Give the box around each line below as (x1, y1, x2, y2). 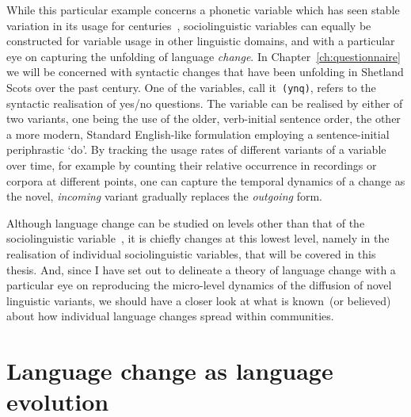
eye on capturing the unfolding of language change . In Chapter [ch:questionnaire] (6, 48, 401, 64)
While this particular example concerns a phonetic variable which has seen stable (6, 2, 400, 17)
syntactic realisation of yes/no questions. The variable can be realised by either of (6, 94, 403, 111)
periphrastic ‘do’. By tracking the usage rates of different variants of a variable (6, 141, 386, 158)
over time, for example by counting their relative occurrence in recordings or (6, 157, 377, 173)
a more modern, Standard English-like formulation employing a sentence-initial (6, 125, 390, 142)
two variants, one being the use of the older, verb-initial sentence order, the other (6, 110, 401, 127)
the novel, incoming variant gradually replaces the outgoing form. (6, 188, 322, 205)
